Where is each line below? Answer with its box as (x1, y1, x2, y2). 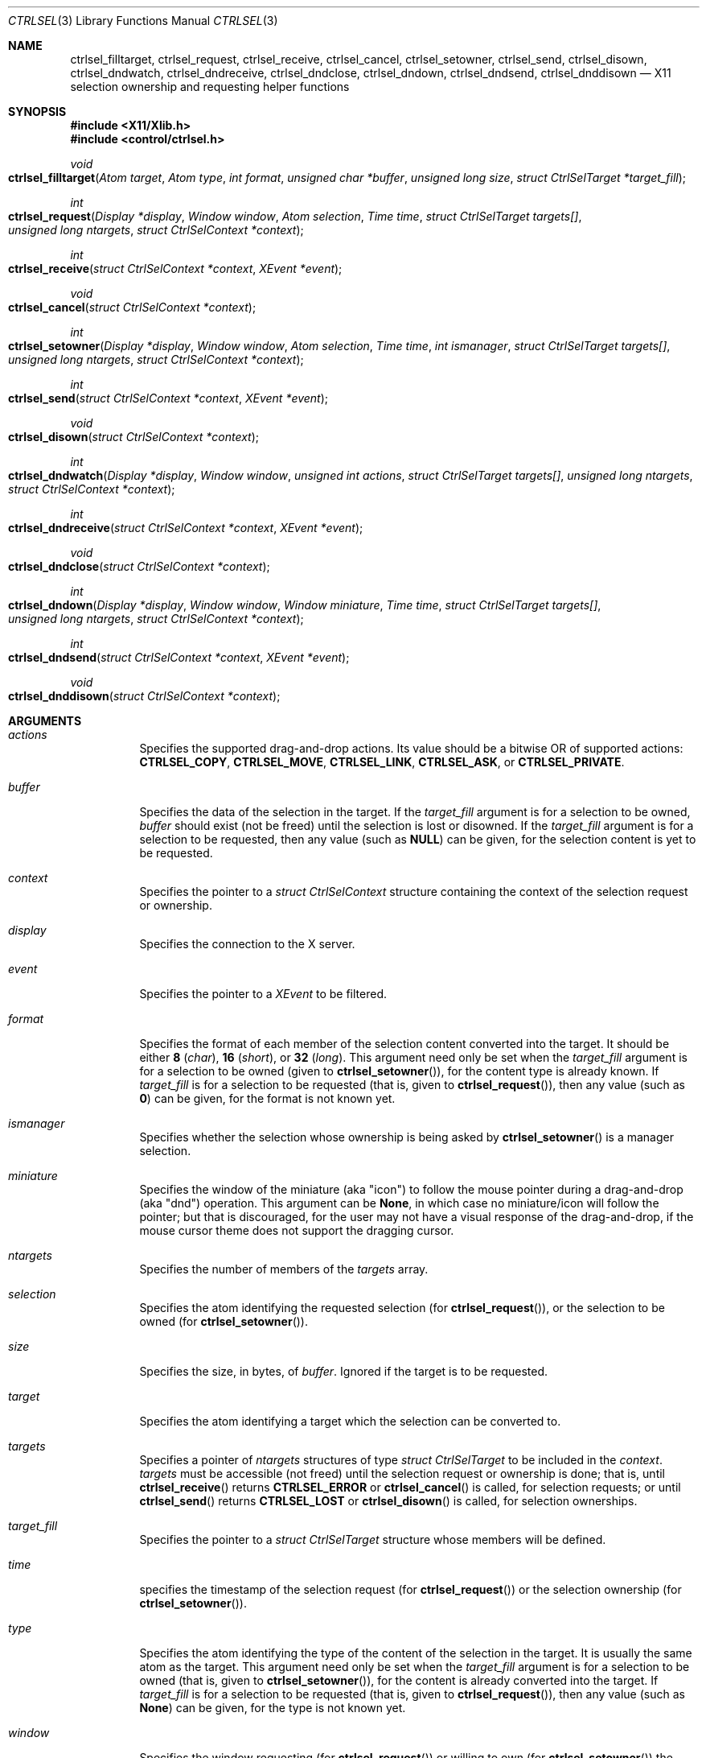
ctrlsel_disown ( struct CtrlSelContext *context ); (8, 430, 260, 444)
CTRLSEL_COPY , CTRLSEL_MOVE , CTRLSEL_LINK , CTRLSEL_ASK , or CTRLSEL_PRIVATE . (139, 755, 625, 769)
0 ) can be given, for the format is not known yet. (139, 1092, 396, 1105)
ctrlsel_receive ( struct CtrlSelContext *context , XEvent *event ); (8, 262, 343, 275)
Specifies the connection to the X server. (139, 937, 355, 951)
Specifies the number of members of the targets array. (139, 1262, 429, 1276)
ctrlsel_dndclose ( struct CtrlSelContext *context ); (8, 559, 270, 573)
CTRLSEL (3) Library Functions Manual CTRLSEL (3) (8, 14, 278, 27)
